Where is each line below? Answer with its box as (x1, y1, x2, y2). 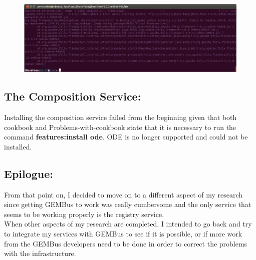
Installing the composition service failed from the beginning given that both (4, 112, 237, 122)
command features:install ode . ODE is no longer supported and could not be (4, 131, 248, 142)
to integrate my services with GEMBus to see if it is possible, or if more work (4, 228, 242, 238)
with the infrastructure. (4, 248, 76, 258)
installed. (4, 141, 32, 151)
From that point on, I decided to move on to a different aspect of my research (4, 189, 243, 199)
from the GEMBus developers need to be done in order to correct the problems (4, 238, 247, 248)
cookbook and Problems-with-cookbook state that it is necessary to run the (4, 121, 236, 132)
